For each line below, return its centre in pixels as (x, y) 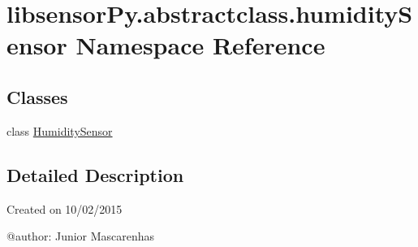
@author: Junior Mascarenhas (81, 236)
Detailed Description (95, 174)
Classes (37, 96)
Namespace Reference (200, 45)
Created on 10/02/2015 (65, 208)
